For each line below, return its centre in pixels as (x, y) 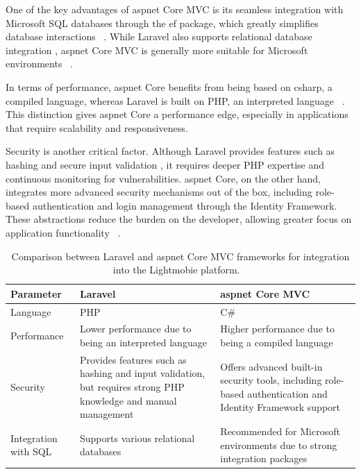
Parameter (36, 293)
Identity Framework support (280, 407)
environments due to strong (279, 445)
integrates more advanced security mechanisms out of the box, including (159, 192)
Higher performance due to (277, 329)
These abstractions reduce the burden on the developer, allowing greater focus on (179, 219)
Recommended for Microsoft (280, 431)
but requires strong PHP (132, 387)
